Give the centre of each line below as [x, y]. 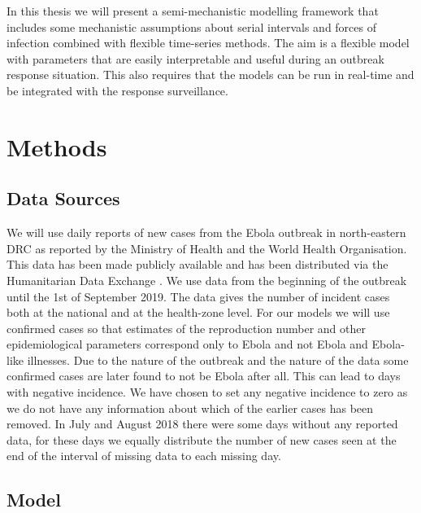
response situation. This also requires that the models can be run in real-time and [210, 75]
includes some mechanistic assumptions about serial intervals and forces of [191, 26]
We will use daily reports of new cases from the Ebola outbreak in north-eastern [206, 232]
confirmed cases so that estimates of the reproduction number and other [186, 328]
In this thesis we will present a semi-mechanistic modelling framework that [193, 11]
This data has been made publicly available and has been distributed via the [197, 264]
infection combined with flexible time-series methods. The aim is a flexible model [208, 43]
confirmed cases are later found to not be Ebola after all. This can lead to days [204, 376]
